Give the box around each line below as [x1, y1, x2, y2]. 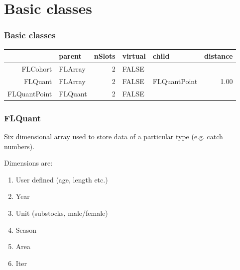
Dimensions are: [4, 158, 53, 168]
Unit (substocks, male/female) [15, 207, 108, 218]
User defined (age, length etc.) [15, 174, 108, 184]
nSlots [94, 51, 116, 61]
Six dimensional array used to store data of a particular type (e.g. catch [4, 131, 223, 141]
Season [15, 224, 37, 235]
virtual [122, 51, 146, 61]
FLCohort [21, 63, 52, 74]
